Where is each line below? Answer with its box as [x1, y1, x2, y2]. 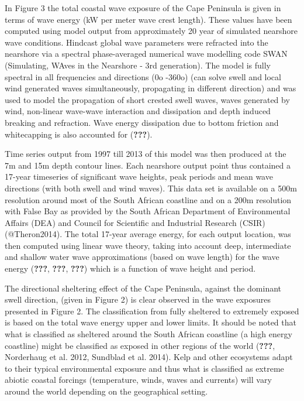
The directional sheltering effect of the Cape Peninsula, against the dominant [5, 282, 282, 294]
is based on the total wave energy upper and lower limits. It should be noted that [5, 316, 296, 328]
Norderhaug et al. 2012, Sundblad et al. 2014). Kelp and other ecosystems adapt [5, 351, 293, 363]
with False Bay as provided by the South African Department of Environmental [5, 205, 291, 217]
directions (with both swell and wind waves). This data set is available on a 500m [5, 181, 297, 194]
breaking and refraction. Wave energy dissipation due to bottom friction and [5, 116, 279, 128]
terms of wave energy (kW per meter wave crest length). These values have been [5, 13, 292, 25]
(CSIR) [239, 216, 265, 228]
